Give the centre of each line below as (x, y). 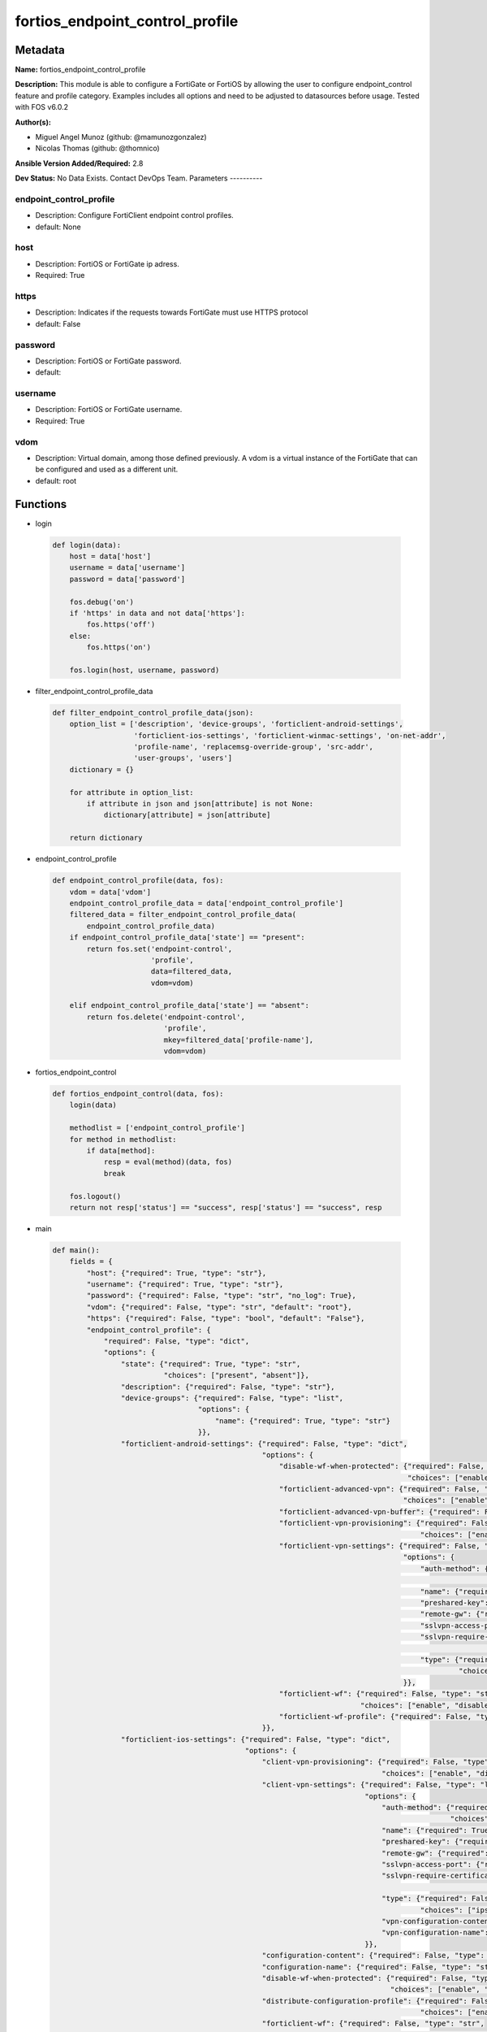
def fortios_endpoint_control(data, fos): (138, 1094)
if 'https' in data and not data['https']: (157, 613)
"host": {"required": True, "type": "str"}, (177, 1273)
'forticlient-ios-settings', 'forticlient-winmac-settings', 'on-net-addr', (290, 735)
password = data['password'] (127, 579)
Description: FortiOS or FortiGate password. (108, 361)
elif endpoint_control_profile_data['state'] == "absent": (190, 1005)
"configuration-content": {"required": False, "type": (373, 1956)
